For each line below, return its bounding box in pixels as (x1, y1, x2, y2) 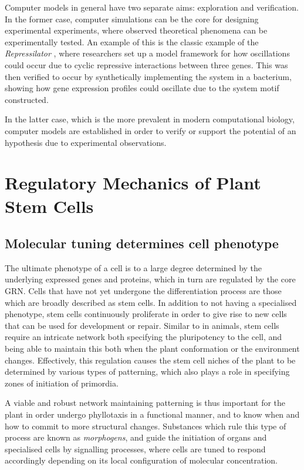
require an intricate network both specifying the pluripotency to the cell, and (5, 331, 282, 343)
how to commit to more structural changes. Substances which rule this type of (5, 419, 286, 432)
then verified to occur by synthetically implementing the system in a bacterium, (5, 70, 292, 82)
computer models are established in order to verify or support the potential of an (5, 124, 296, 136)
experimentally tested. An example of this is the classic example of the (5, 35, 259, 48)
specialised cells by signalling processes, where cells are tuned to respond (5, 442, 266, 455)
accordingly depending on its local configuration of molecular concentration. (5, 454, 278, 466)
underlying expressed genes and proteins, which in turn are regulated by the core (5, 273, 296, 285)
